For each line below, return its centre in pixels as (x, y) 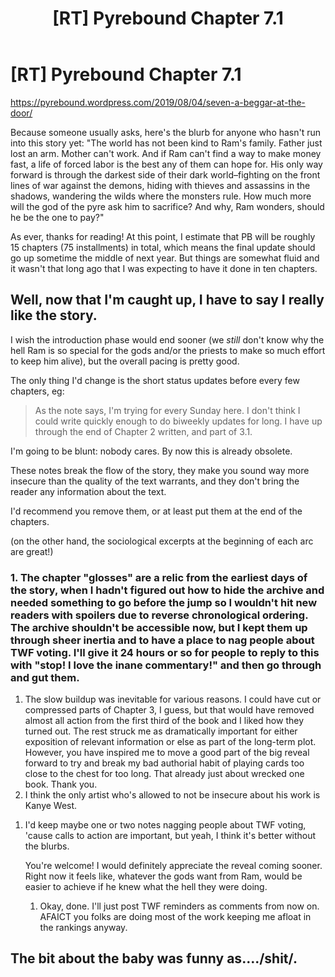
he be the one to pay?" (57, 217)
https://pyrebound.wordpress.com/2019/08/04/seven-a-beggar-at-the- (158, 102)
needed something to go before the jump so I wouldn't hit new (164, 602)
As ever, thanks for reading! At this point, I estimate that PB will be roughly (163, 236)
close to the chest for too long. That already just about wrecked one (164, 774)
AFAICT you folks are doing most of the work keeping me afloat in (175, 917)
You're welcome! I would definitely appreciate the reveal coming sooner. (173, 866)
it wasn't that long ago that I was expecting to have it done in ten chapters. (164, 268)
